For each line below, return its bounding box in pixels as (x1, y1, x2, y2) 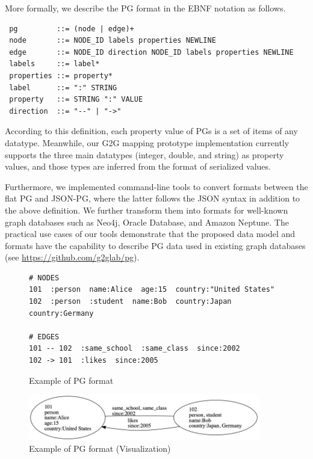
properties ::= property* (9, 71, 113, 80)
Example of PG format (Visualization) (29, 442, 171, 455)
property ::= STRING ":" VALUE (9, 95, 143, 104)
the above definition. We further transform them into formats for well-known (5, 203, 288, 216)
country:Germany (29, 309, 94, 318)
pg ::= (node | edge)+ (9, 24, 134, 33)
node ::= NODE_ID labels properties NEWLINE (9, 36, 216, 45)
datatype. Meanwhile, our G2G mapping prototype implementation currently (5, 136, 290, 149)
